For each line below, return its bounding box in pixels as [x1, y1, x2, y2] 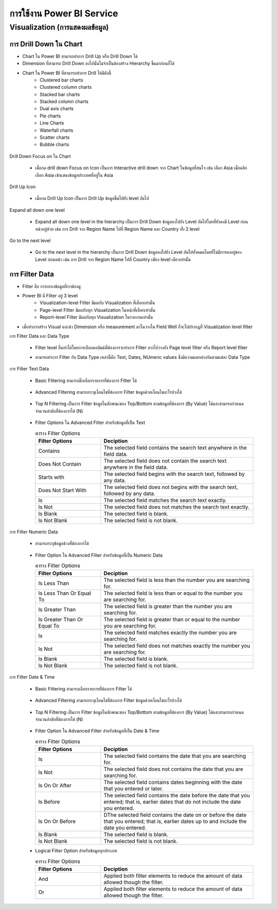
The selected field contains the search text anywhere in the [103, 444, 247, 451]
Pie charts [39, 113, 61, 119]
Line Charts [39, 120, 64, 126]
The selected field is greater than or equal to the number [103, 616, 241, 623]
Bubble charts [39, 142, 69, 148]
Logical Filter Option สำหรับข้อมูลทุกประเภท [35, 847, 117, 854]
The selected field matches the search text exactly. [103, 496, 227, 503]
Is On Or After [38, 782, 72, 789]
